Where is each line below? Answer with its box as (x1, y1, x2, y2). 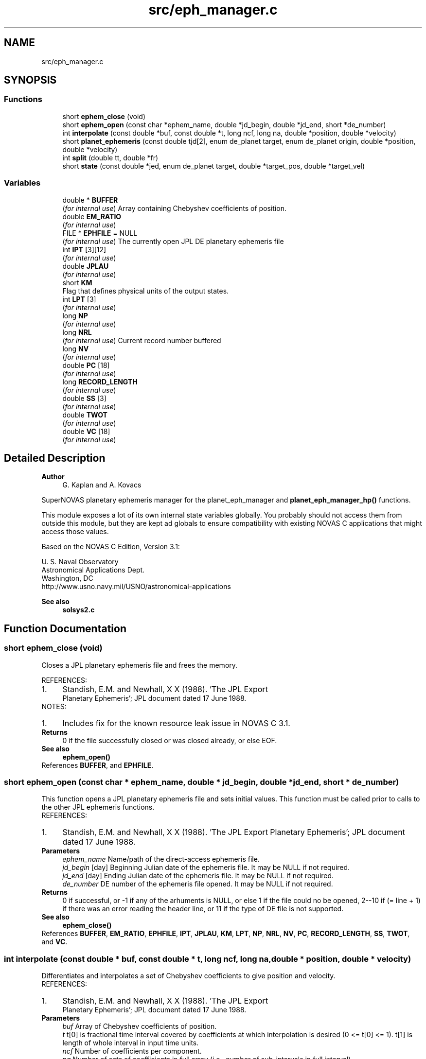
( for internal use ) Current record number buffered (62, 336, 221, 345)
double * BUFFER (62, 195, 118, 204)
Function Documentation (4, 622, 126, 635)
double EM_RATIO (62, 212, 122, 221)
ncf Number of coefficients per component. (62, 1047, 202, 1056)
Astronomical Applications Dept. (41, 566, 145, 574)
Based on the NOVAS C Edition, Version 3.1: (41, 542, 180, 551)
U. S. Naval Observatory (41, 557, 119, 566)
